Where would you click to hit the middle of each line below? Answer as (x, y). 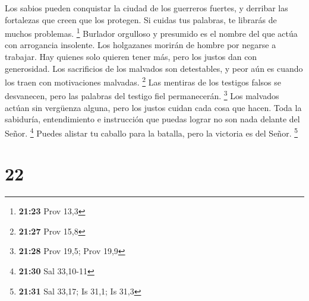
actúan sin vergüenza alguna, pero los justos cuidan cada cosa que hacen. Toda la (153, 107)
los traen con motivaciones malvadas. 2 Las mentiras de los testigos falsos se (143, 81)
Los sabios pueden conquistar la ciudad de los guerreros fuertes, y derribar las (146, 8)
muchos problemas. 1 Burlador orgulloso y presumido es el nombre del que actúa (151, 32)
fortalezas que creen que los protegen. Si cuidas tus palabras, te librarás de (141, 19)
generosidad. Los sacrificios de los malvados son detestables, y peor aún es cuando (154, 68)
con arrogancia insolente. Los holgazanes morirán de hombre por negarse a (141, 45)
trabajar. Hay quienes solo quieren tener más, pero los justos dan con (131, 57)
